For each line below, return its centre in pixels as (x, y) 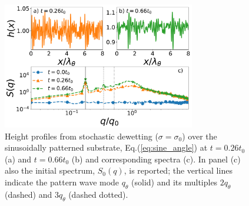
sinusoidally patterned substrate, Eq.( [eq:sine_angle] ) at (106, 147)
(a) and (18, 159)
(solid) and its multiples (175, 182)
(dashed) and (29, 194)
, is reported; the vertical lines (178, 170)
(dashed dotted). (98, 194)
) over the (200, 136)
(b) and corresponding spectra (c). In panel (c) (156, 159)
